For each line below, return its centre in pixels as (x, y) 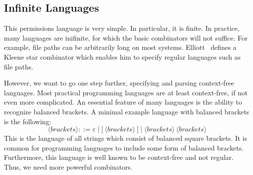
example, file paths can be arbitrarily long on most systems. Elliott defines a (120, 47)
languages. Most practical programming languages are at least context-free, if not (126, 92)
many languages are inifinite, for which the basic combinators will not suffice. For (126, 37)
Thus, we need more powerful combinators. (68, 166)
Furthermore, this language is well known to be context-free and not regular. (119, 157)
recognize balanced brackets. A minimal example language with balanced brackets (127, 111)
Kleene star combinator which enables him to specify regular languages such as (122, 56)
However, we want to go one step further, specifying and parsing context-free (119, 83)
